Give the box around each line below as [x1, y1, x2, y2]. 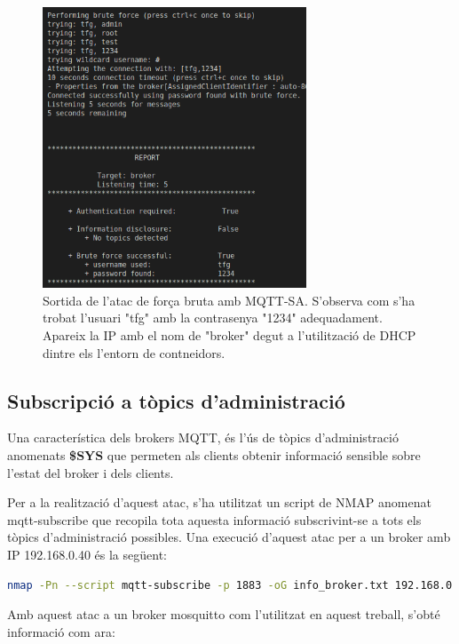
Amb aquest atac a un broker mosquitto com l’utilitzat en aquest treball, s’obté [7, 605, 440, 624]
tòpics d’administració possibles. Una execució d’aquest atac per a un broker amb [7, 528, 451, 546]
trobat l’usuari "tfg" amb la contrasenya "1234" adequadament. [43, 308, 383, 327]
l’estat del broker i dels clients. [7, 463, 174, 481]
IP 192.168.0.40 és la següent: [7, 545, 167, 563]
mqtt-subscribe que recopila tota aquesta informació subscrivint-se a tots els [7, 510, 422, 529]
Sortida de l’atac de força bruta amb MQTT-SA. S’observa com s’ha [43, 290, 415, 309]
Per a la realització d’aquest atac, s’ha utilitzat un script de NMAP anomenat [7, 493, 431, 512]
